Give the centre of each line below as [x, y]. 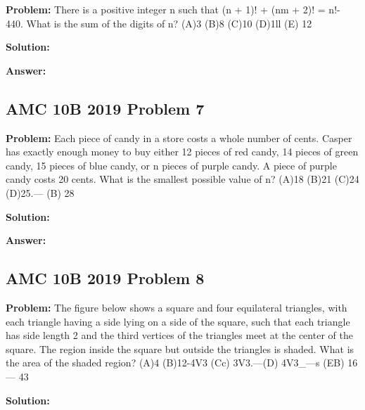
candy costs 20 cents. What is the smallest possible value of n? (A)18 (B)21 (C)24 [182, 179]
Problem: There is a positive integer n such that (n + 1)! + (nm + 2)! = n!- [173, 9]
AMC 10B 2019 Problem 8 [105, 278]
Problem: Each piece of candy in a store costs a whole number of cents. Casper [179, 137]
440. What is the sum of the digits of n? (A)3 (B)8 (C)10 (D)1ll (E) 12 [159, 23]
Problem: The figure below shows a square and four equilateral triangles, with [177, 307]
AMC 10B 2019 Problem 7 [105, 108]
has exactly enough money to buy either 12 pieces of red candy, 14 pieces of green [182, 152]
